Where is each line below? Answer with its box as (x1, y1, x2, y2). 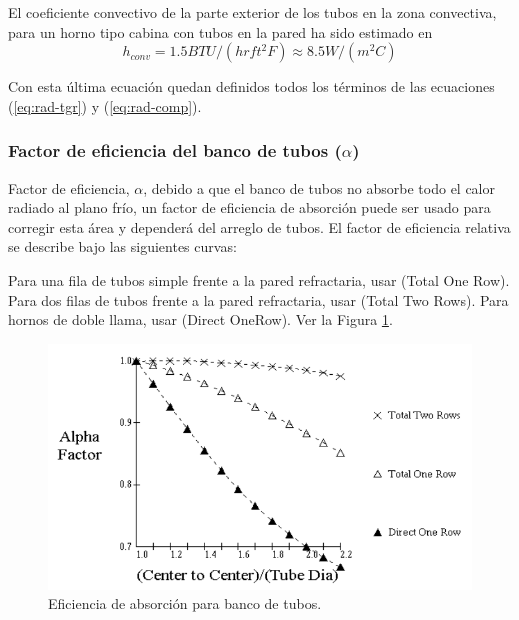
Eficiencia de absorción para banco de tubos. (48, 593, 322, 614)
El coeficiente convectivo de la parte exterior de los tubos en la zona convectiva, (8, 2, 497, 22)
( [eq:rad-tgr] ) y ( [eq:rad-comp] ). (8, 95, 202, 116)
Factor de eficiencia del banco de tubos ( (8, 138, 342, 163)
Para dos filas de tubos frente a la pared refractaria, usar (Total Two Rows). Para (8, 289, 509, 310)
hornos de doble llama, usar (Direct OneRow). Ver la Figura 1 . (8, 309, 393, 330)
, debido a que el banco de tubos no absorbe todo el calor (143, 177, 495, 198)
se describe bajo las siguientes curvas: (8, 236, 237, 257)
